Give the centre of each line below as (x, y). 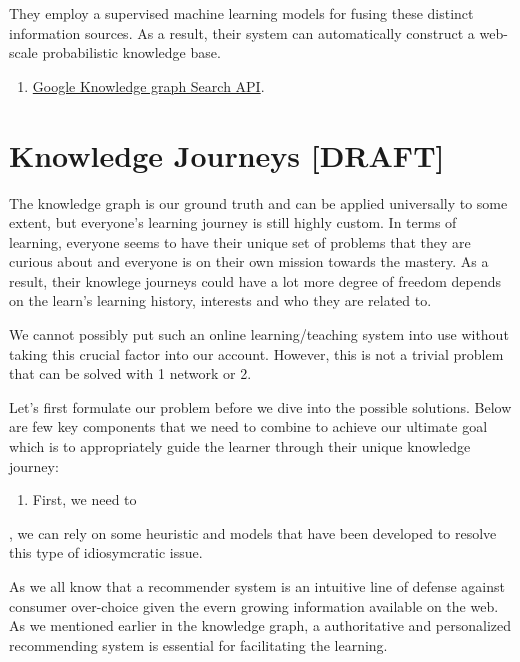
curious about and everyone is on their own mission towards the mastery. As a (249, 261)
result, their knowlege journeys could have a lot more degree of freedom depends (255, 280)
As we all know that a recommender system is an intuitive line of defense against (257, 586)
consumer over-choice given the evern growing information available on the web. (254, 605)
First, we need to (84, 499)
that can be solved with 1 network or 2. (130, 373)
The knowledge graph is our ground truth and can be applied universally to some (258, 202)
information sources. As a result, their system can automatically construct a (242, 32)
